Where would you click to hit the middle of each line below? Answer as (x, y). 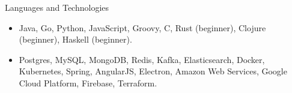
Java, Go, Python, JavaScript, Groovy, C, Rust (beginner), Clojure (142, 27)
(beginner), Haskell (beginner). (75, 39)
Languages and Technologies (57, 7)
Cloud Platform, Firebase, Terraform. (88, 82)
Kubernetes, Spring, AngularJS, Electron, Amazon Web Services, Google (153, 71)
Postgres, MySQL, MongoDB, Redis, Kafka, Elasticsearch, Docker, (142, 59)
